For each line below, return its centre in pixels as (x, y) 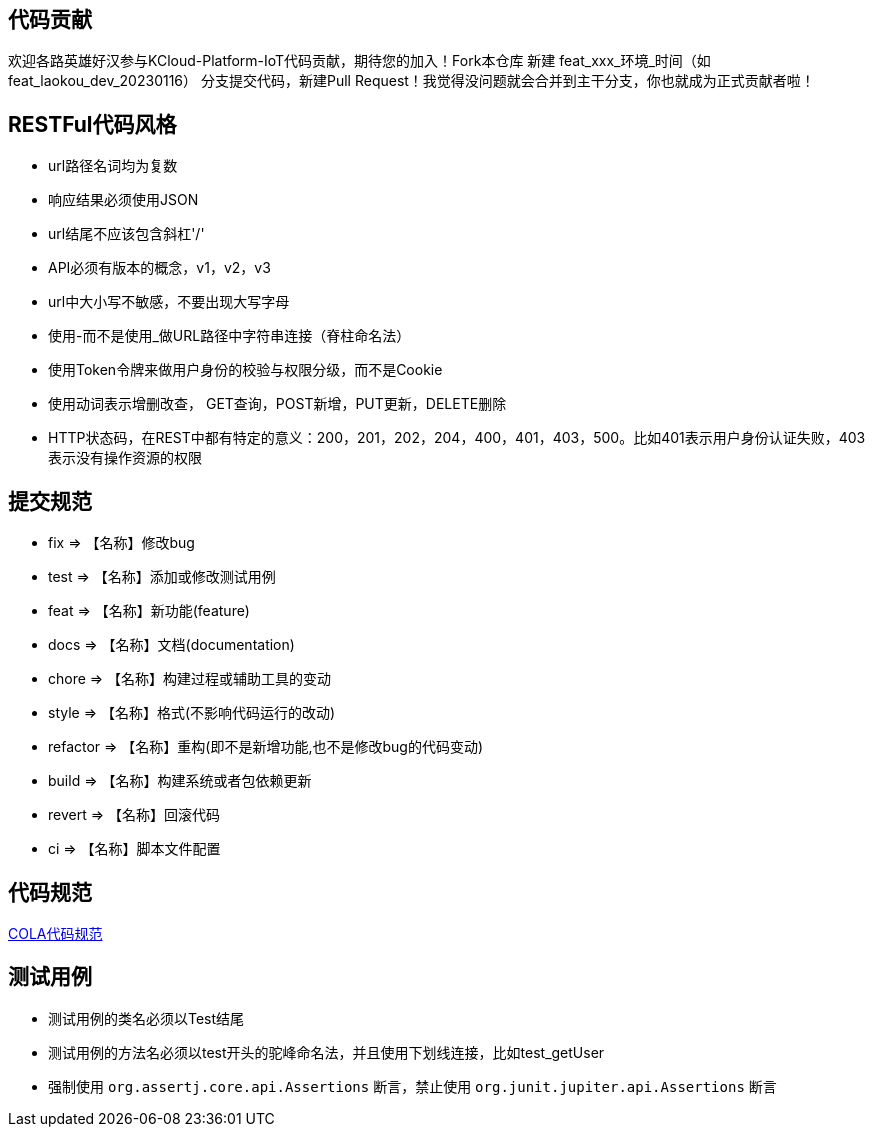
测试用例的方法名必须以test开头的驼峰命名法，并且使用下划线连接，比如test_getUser (326, 1052)
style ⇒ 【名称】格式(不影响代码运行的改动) (192, 713)
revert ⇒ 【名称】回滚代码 (134, 815)
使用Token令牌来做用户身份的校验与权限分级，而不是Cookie (245, 370)
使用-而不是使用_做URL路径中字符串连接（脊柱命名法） (229, 336)
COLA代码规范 (55, 933)
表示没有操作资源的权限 (125, 458)
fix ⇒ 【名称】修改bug (121, 543)
